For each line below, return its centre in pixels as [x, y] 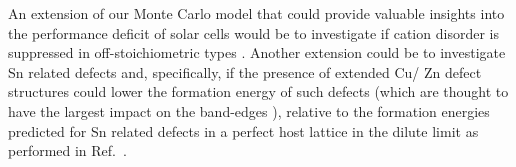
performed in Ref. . [67, 150]
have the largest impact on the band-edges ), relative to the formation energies [249, 110]
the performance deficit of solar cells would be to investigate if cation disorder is [253, 32]
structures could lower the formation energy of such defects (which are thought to [258, 91]
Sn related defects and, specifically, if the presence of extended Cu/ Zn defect [245, 71]
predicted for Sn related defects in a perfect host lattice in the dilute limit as [243, 130]
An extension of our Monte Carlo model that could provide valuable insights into [256, 13]
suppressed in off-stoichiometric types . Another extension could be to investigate [257, 52]
